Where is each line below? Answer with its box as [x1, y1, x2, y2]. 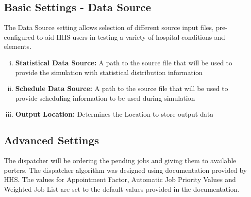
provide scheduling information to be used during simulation [15, 92, 195, 103]
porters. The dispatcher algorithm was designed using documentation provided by [4, 165, 247, 175]
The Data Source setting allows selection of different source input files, [4, 22, 214, 32]
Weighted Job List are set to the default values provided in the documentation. [4, 183, 239, 194]
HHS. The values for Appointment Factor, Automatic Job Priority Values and [4, 174, 236, 184]
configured [4, 31, 35, 42]
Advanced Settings [4, 133, 99, 148]
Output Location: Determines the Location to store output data [15, 109, 214, 119]
